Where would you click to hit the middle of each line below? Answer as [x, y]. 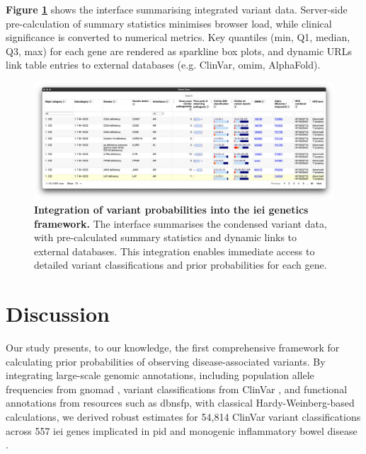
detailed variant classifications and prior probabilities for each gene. [181, 265]
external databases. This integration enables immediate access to [175, 251]
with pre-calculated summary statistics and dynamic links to [166, 237]
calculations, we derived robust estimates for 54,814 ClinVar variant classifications [183, 417]
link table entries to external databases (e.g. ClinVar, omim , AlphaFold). [163, 65]
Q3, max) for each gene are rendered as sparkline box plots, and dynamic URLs [179, 51]
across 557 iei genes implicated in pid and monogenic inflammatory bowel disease [182, 430]
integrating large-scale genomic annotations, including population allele [160, 375]
